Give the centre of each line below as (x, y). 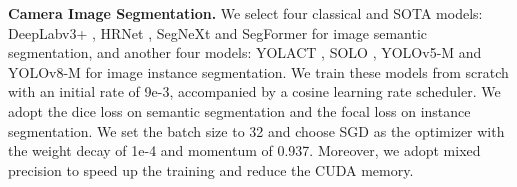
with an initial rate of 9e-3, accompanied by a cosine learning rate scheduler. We (254, 91)
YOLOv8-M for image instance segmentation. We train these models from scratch (258, 71)
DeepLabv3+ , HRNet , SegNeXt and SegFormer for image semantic (218, 32)
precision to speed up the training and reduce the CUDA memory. (211, 169)
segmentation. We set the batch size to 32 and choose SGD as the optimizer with (256, 130)
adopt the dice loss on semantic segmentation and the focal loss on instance (239, 110)
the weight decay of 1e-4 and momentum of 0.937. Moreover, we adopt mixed (244, 150)
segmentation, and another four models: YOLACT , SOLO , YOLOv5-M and (245, 52)
